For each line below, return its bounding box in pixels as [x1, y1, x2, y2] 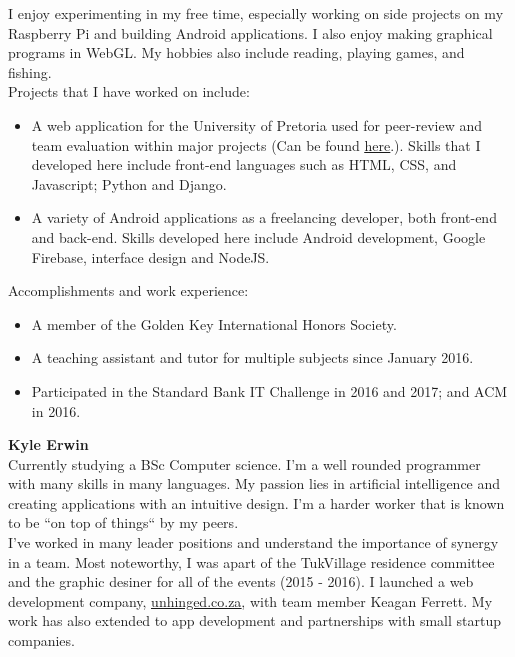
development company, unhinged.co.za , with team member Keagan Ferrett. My [8, 590, 493, 611]
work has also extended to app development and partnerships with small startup [8, 610, 501, 631]
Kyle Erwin [8, 434, 89, 455]
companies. [8, 630, 75, 651]
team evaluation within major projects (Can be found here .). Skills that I [31, 134, 481, 155]
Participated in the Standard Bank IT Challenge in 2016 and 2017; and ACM [31, 380, 508, 401]
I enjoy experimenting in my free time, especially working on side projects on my [8, 3, 504, 23]
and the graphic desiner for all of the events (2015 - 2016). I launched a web [8, 571, 474, 592]
